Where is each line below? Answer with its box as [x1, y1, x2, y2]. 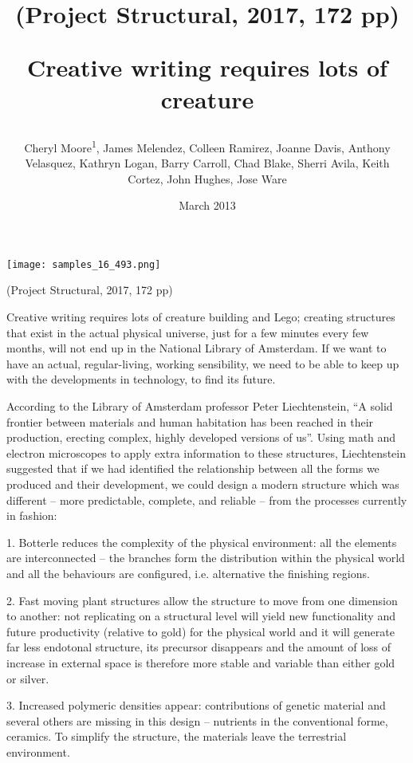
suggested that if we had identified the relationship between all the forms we [6, 460, 380, 477]
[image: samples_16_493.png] [6, 258, 161, 270]
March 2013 [179, 197, 236, 214]
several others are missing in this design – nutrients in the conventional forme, [6, 712, 388, 729]
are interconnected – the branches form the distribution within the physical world [6, 549, 405, 566]
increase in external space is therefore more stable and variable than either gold [6, 654, 395, 671]
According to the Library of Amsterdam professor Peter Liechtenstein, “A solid [6, 398, 393, 414]
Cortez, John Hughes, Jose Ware [128, 170, 287, 187]
